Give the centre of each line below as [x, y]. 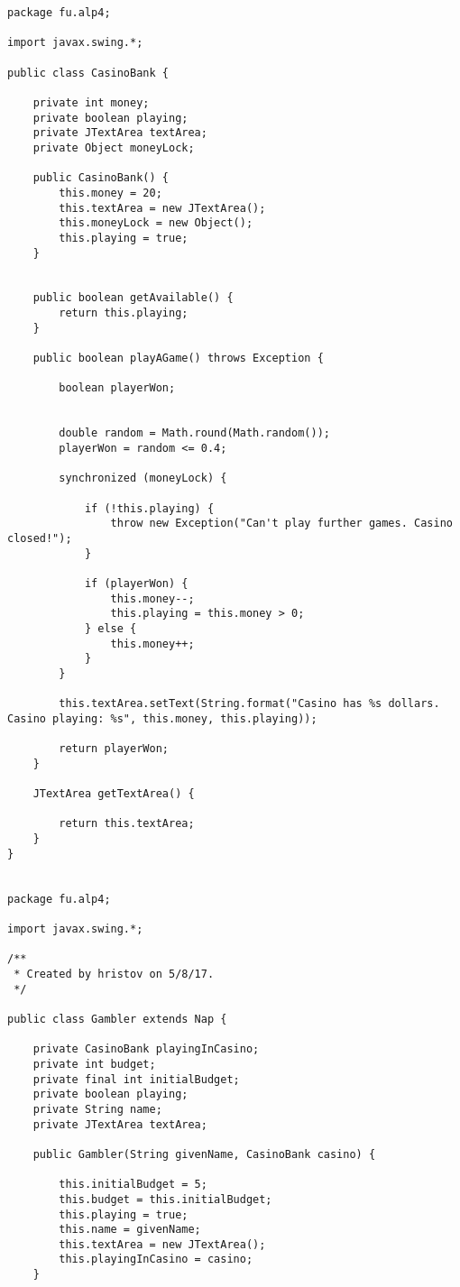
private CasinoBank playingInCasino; [146, 1049]
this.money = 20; [110, 193]
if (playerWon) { [136, 583]
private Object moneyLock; [114, 147]
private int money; [91, 102]
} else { [110, 628]
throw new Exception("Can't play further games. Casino [281, 524]
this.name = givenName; [130, 1230]
